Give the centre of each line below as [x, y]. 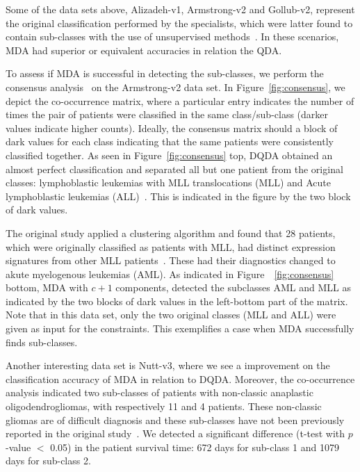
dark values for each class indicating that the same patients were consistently [170, 141]
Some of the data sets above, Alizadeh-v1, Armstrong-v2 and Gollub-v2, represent [180, 9]
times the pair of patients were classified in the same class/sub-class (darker [167, 114]
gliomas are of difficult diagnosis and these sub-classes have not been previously [175, 420]
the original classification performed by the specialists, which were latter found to [179, 23]
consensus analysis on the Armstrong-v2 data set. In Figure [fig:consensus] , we [175, 87]
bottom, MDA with [47, 287]
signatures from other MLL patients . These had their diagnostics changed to [171, 260]
